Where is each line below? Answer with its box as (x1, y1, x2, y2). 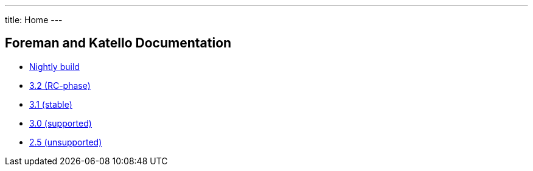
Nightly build (29, 61, 80, 72)
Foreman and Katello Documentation (5, 35, 232, 51)
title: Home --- (5, 15, 63, 25)
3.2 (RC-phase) (29, 80, 91, 91)
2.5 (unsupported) (29, 136, 102, 147)
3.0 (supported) (29, 117, 92, 128)
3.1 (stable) (29, 99, 72, 110)
